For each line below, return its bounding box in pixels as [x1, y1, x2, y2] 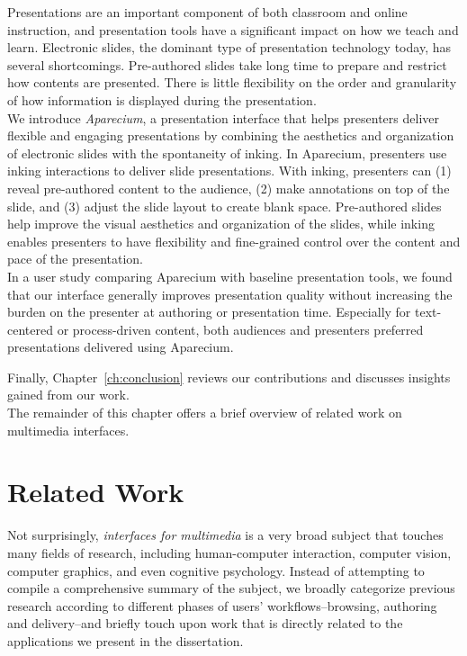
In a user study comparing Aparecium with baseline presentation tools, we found [7, 266, 453, 285]
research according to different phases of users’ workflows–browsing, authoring [7, 596, 437, 615]
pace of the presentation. [7, 249, 144, 268]
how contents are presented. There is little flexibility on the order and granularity [7, 73, 457, 92]
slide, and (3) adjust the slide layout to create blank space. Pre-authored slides [7, 196, 442, 215]
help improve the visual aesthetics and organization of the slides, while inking [7, 214, 435, 233]
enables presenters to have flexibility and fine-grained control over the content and [7, 231, 461, 250]
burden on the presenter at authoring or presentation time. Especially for [7, 302, 411, 321]
